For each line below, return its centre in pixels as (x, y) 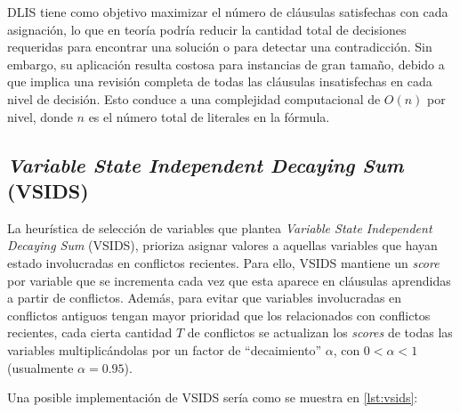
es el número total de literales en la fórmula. (209, 116)
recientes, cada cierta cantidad (90, 332)
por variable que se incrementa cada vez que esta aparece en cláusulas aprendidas (229, 280)
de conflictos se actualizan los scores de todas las (320, 332)
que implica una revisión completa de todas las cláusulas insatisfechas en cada (220, 81)
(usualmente (40, 367)
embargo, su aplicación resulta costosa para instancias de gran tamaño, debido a (226, 64)
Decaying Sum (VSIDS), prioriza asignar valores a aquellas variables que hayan (222, 245)
